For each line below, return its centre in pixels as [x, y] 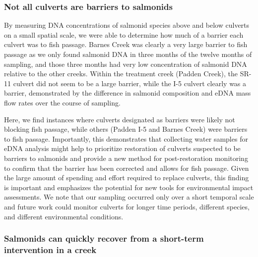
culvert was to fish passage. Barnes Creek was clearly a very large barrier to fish [126, 44]
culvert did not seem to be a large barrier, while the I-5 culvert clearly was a [130, 83]
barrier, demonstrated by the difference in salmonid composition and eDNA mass [128, 93]
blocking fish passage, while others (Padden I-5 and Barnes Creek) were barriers [126, 129]
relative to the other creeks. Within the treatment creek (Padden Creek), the [121, 74]
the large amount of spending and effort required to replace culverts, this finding [127, 178]
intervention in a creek [50, 249]
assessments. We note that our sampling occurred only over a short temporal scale [129, 197]
